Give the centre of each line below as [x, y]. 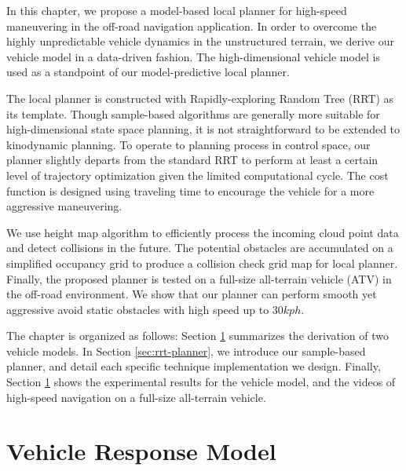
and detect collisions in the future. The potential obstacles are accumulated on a [200, 248]
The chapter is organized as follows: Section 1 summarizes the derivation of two [198, 336]
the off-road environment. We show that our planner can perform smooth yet [192, 294]
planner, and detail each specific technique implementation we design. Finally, [194, 366]
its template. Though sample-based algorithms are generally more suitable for [193, 113]
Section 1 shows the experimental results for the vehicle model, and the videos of [201, 382]
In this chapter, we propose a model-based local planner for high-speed [177, 10]
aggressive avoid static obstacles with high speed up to [138, 309]
